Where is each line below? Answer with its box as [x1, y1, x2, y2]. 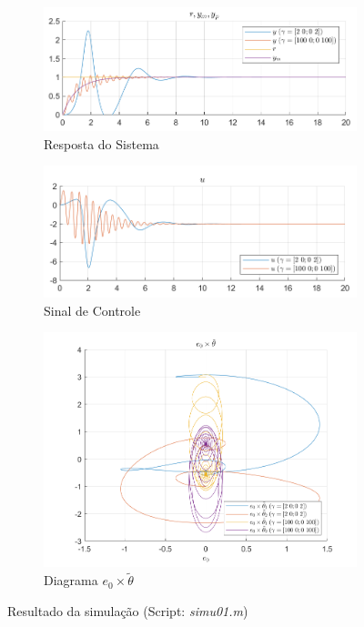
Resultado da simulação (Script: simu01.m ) [7, 601, 248, 620]
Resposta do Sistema [44, 134, 159, 153]
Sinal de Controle [44, 300, 141, 319]
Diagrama [44, 571, 98, 590]
